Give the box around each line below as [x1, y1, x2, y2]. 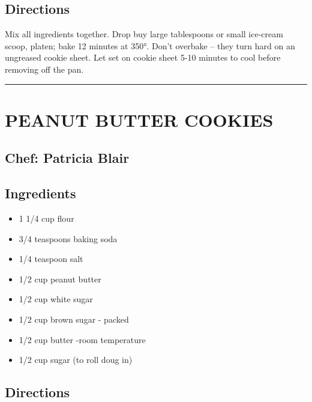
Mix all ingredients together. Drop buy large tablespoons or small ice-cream [5, 28, 283, 40]
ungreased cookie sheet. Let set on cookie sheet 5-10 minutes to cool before [5, 51, 281, 64]
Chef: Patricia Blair [5, 148, 130, 167]
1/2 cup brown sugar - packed [19, 312, 129, 325]
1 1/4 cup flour [19, 212, 74, 224]
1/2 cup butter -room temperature [19, 333, 146, 346]
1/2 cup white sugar [19, 293, 93, 305]
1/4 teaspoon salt [19, 252, 83, 265]
